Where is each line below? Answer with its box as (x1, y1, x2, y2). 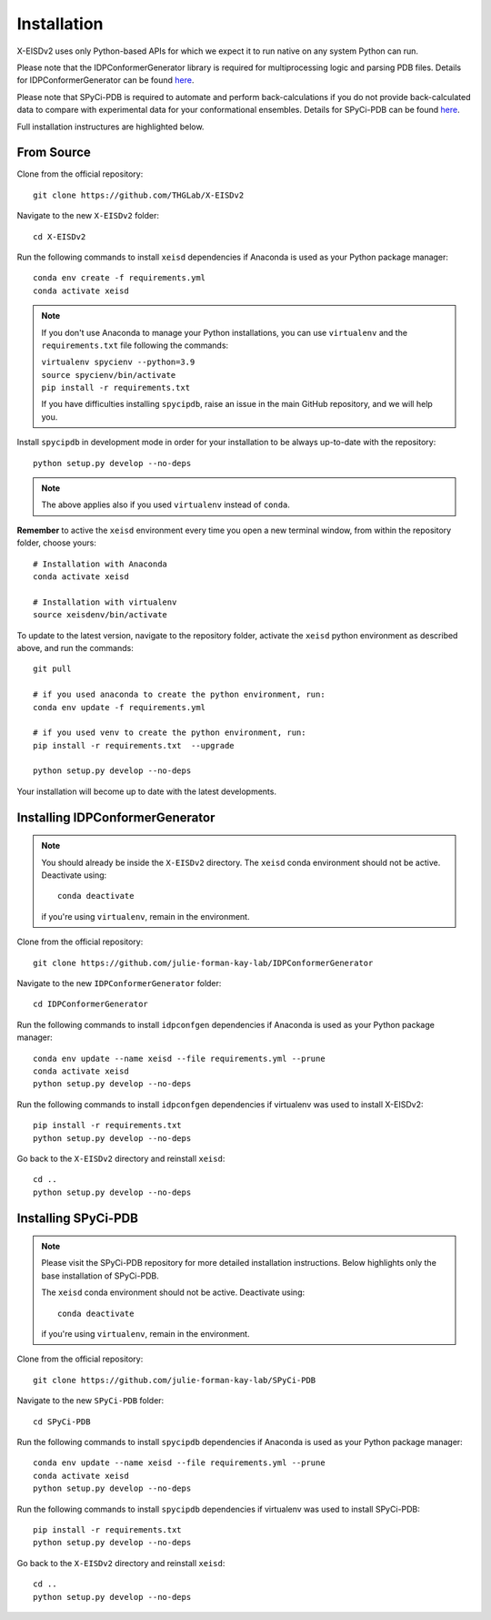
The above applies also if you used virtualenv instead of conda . (41, 499, 291, 510)
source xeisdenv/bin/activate (33, 610, 168, 620)
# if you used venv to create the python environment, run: (33, 728, 306, 738)
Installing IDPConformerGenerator (16, 810, 215, 825)
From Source (16, 145, 91, 160)
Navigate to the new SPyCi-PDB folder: (16, 1395, 165, 1406)
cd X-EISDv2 (33, 231, 86, 241)
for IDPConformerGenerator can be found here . (16, 75, 195, 86)
